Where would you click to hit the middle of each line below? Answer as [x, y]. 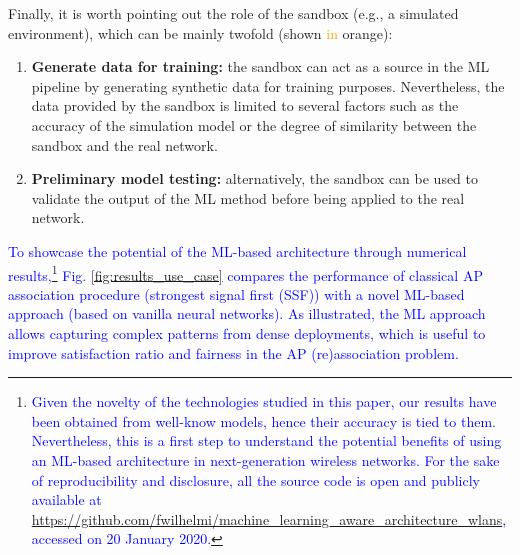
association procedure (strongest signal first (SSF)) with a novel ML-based [236, 293]
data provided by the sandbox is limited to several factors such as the [245, 105]
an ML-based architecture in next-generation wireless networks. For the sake [265, 459]
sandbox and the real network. [124, 144]
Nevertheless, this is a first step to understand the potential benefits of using [266, 440]
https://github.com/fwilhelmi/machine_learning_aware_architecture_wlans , [269, 518]
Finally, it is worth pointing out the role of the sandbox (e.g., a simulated [233, 13]
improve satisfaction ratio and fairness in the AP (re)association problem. [233, 352]
